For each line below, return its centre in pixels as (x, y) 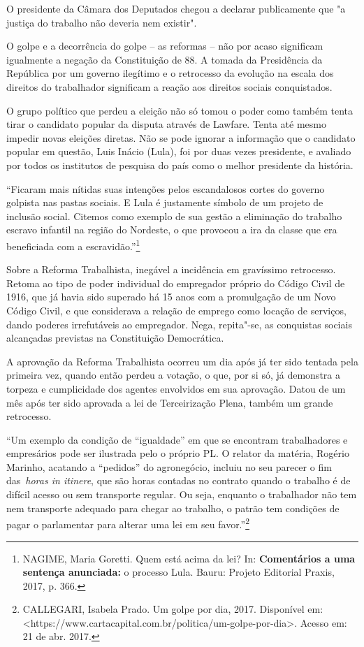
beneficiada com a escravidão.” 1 (73, 245)
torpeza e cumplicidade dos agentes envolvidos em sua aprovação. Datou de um (176, 388)
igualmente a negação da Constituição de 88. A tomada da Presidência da (165, 59)
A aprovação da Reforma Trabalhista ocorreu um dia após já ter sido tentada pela (182, 361)
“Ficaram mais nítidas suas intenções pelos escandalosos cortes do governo (166, 188)
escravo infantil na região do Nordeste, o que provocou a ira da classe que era (172, 230)
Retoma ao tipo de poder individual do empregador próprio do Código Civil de (176, 283)
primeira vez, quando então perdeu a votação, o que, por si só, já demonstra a (173, 375)
